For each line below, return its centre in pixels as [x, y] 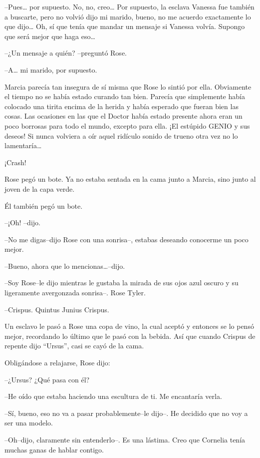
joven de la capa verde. [40, 188]
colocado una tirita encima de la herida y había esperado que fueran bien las [122, 106]
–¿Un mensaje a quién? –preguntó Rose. [66, 53]
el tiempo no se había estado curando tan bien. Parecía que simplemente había [125, 96]
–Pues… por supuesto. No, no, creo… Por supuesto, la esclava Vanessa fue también [130, 7]
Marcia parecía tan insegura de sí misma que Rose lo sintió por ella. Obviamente [128, 86]
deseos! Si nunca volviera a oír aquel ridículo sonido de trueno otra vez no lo [121, 135]
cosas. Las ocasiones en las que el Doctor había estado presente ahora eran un [124, 116]
